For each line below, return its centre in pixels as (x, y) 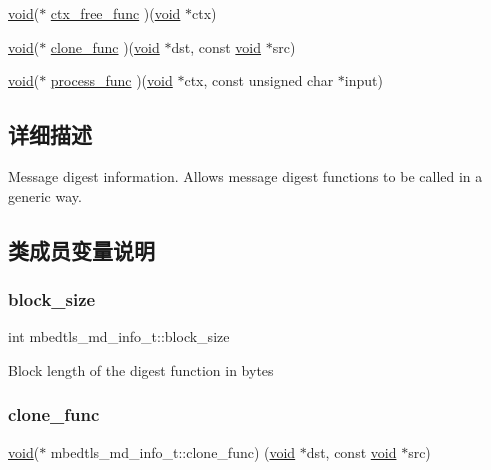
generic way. (45, 195)
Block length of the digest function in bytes (141, 369)
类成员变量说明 (81, 249)
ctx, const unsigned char (259, 80)
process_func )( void (111, 80)
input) (363, 80)
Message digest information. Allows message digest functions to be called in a (245, 175)
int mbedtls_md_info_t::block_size (119, 336)
